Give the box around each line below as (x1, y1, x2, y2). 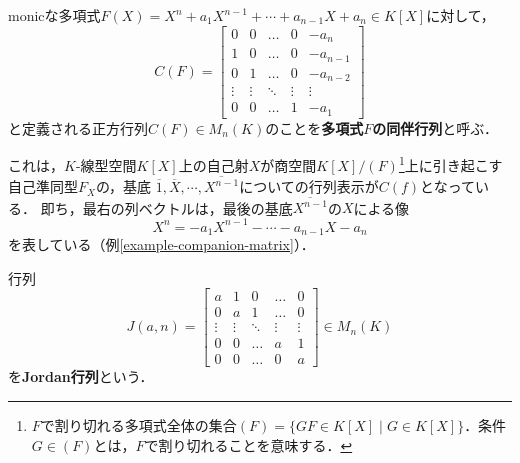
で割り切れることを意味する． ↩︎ (144, 434, 353, 455)
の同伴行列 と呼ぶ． (372, 117, 498, 138)
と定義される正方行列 (8, 117, 148, 138)
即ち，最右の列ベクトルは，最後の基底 (40, 197, 293, 218)
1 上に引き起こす (398, 152, 503, 175)
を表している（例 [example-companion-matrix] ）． (8, 233, 315, 254)
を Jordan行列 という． (8, 366, 154, 387)
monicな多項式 (8, 5, 101, 25)
